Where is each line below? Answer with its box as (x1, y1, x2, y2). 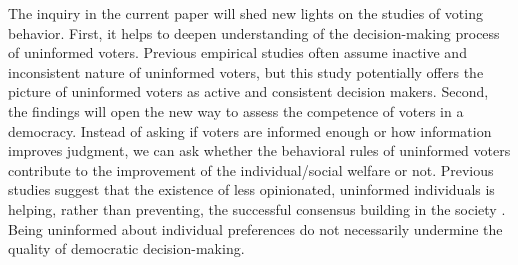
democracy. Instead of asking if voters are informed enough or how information (8, 120, 492, 141)
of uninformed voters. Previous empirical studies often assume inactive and (8, 42, 467, 63)
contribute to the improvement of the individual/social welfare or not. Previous (8, 159, 494, 180)
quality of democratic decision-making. (8, 238, 245, 259)
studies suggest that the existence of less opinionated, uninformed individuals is (8, 179, 495, 200)
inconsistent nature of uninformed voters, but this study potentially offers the (8, 61, 484, 82)
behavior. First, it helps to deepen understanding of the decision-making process (8, 22, 500, 43)
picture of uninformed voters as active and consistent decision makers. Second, (8, 81, 489, 102)
